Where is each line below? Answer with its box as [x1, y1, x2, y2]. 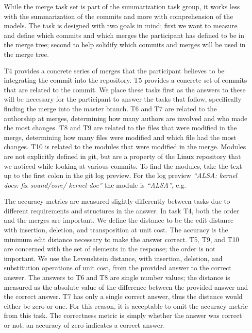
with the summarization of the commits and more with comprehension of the [4, 11, 233, 21]
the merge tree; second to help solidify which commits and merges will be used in [4, 39, 246, 50]
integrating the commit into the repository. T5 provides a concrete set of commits [4, 75, 247, 85]
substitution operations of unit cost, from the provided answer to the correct [4, 263, 232, 273]
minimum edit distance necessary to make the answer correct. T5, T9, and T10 [4, 234, 239, 244]
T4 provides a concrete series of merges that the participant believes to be [4, 65, 224, 75]
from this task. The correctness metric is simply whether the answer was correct [4, 310, 242, 320]
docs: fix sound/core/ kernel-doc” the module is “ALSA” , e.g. [4, 179, 186, 190]
